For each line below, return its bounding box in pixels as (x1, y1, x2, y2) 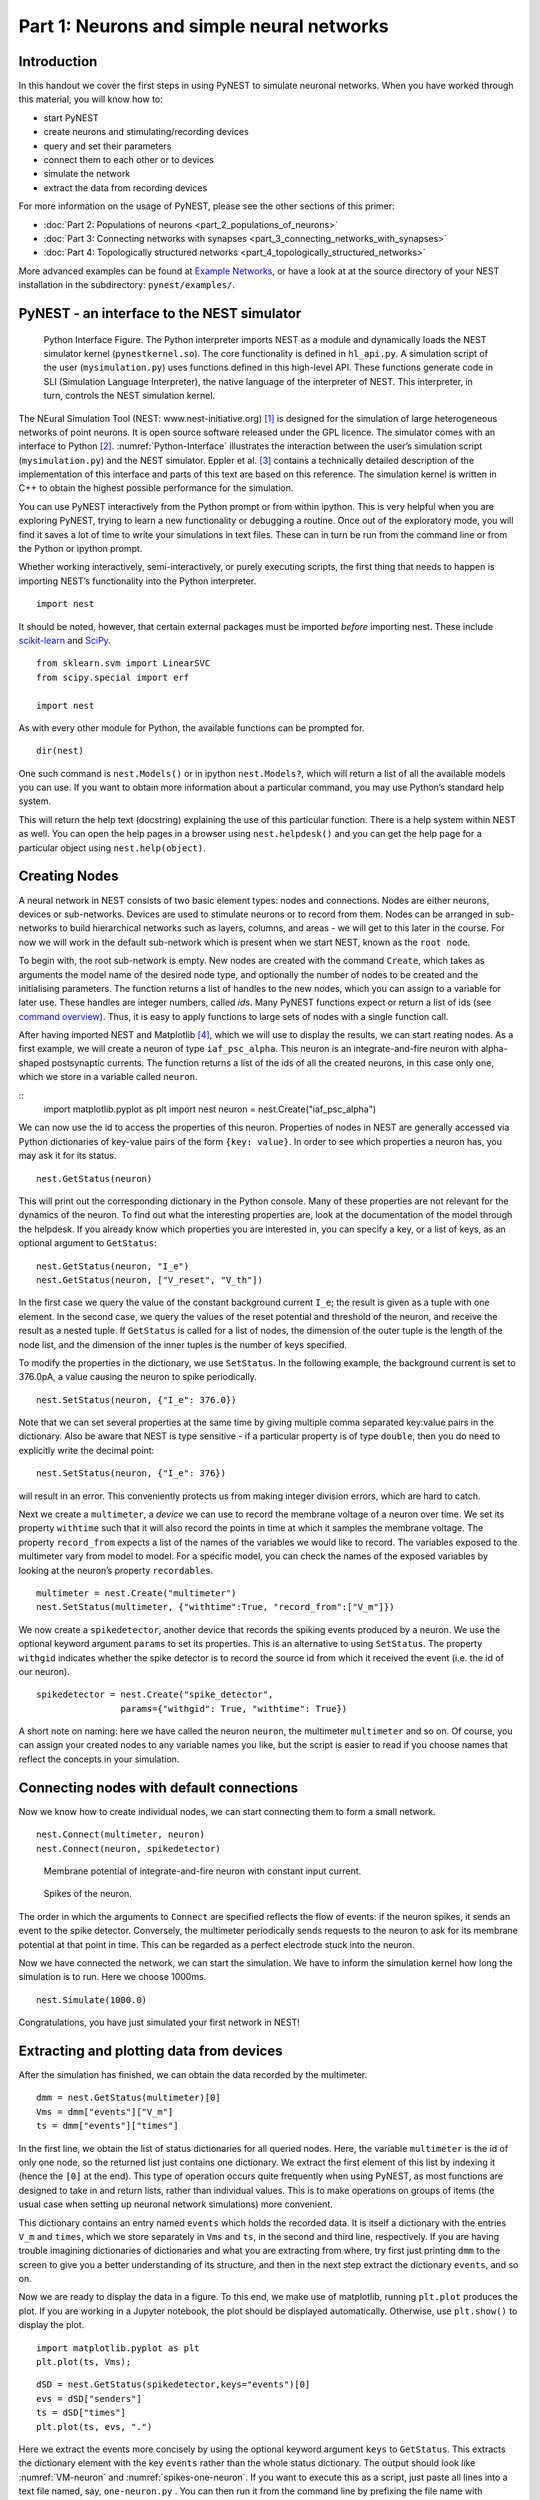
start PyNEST (43, 111, 99, 124)
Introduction (18, 53, 98, 70)
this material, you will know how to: (18, 93, 164, 105)
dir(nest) (36, 745, 84, 757)
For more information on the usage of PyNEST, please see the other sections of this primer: (18, 200, 395, 212)
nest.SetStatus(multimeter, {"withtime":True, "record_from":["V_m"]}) (36, 1601, 395, 1613)
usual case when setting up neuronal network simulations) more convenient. (18, 2198, 334, 2210)
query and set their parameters (43, 140, 172, 152)
